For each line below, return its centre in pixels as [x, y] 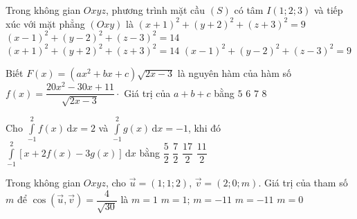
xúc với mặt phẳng [45, 23]
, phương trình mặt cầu [155, 10]
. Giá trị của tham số [303, 183]
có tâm [249, 10]
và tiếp [328, 10]
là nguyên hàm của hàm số [234, 73]
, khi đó [204, 127]
